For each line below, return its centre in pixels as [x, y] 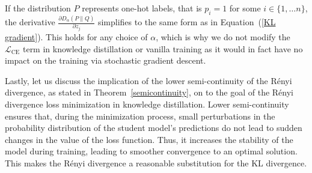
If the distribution [38, 8]
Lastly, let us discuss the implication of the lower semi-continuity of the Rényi [148, 80]
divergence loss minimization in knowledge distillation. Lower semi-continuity [147, 104]
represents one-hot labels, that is [142, 8]
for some [245, 8]
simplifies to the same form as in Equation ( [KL [187, 22]
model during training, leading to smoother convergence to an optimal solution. [151, 151]
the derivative [30, 22]
